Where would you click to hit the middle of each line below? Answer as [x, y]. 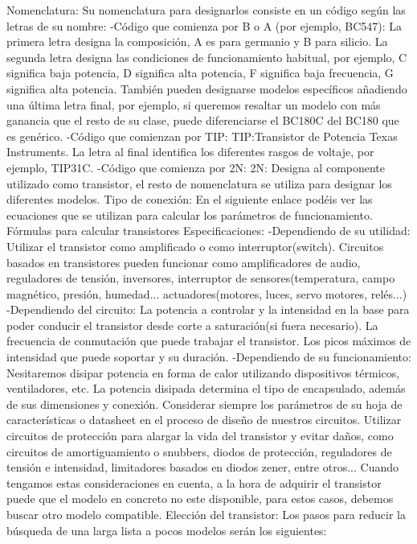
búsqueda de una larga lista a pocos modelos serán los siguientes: [167, 530]
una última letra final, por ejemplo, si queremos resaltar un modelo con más [194, 104]
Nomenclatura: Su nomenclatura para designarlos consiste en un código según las [206, 10]
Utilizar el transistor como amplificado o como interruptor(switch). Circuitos [195, 246]
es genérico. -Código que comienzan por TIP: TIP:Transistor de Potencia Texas [202, 136]
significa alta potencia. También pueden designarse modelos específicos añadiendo [207, 88]
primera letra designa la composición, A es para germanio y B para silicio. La [197, 41]
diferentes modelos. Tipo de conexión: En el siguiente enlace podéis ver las [190, 199]
